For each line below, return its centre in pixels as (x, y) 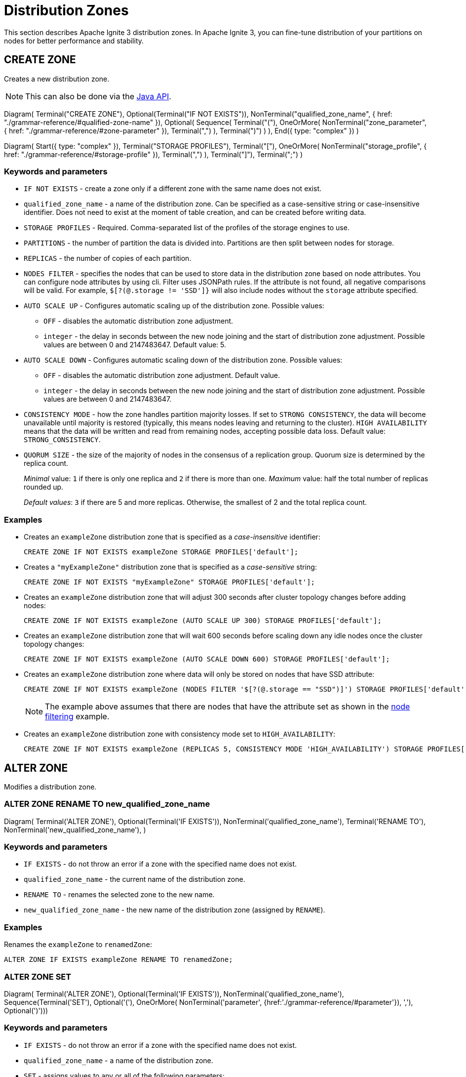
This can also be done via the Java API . (98, 96)
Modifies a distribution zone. (50, 787)
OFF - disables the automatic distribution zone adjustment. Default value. (162, 375)
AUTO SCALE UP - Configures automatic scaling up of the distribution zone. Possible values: (174, 306)
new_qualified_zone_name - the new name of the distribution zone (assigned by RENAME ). (175, 910)
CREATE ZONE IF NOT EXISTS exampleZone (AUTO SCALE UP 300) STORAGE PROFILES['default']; (203, 621)
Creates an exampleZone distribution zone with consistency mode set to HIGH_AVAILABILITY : (179, 734)
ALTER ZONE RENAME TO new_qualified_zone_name (107, 804)
